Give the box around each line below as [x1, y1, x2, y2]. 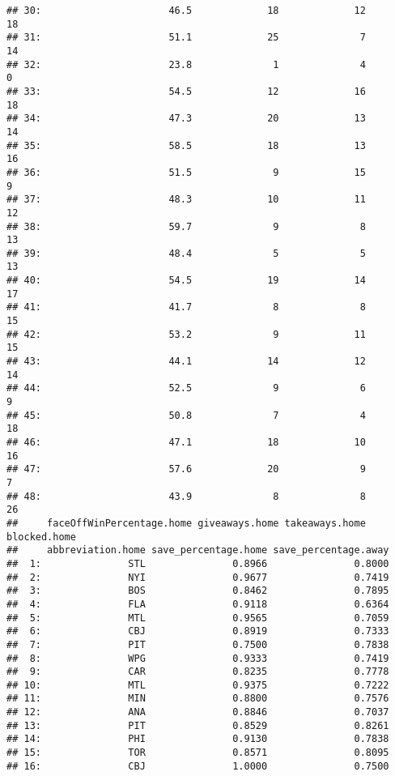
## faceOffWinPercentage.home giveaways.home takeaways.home [6, 517, 366, 529]
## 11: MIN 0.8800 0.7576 [6, 693, 389, 705]
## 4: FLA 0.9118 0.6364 [6, 598, 389, 610]
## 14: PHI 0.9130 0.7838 [6, 733, 389, 745]
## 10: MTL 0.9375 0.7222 [6, 679, 389, 691]
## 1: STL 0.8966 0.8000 [6, 557, 389, 569]
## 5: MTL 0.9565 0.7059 [6, 612, 389, 624]
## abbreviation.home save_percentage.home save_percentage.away [6, 544, 389, 556]
